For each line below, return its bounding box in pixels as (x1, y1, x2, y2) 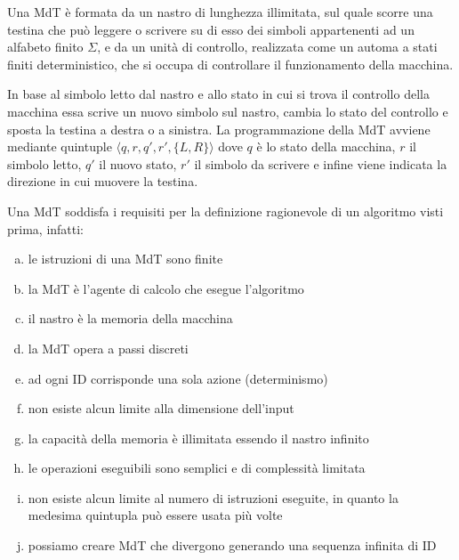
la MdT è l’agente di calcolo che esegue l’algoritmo (28, 279, 304, 297)
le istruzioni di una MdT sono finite (28, 249, 223, 268)
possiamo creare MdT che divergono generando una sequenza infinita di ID (28, 536, 437, 555)
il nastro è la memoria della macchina (28, 309, 233, 328)
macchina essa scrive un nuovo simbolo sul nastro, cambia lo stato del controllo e (7, 101, 448, 120)
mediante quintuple (7, 137, 112, 156)
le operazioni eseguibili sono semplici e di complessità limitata (28, 459, 366, 477)
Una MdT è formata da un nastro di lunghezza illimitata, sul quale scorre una (7, 3, 433, 20)
